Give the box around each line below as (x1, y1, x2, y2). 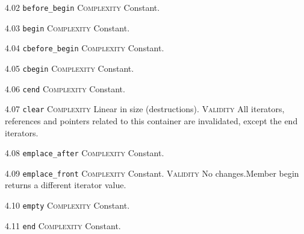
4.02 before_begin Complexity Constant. (5, 1, 160, 13)
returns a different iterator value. (5, 179, 126, 191)
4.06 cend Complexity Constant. (5, 82, 125, 95)
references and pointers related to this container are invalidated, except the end (5, 114, 298, 127)
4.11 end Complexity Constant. (5, 219, 121, 232)
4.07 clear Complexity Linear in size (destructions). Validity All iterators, (5, 103, 285, 115)
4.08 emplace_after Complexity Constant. (5, 147, 164, 159)
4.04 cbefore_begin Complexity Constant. (5, 42, 164, 54)
